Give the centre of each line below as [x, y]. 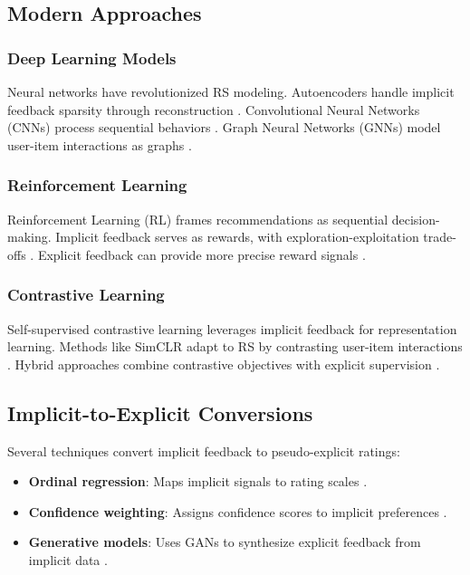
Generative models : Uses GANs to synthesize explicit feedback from [225, 542]
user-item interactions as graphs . [100, 144]
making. [29, 237]
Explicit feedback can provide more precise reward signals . [201, 254]
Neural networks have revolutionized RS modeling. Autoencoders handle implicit [231, 91]
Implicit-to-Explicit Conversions [160, 412]
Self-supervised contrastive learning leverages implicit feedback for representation [232, 328]
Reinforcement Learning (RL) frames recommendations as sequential [198, 219]
